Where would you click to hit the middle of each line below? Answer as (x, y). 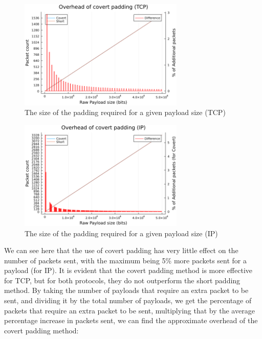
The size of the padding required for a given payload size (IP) (121, 233)
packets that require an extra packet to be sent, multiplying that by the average (129, 310)
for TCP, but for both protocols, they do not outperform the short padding (122, 280)
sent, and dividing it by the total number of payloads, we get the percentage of (128, 300)
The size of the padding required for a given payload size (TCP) (125, 112)
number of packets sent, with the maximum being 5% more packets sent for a (126, 260)
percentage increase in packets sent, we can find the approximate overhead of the (131, 320)
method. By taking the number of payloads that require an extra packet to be (126, 290)
